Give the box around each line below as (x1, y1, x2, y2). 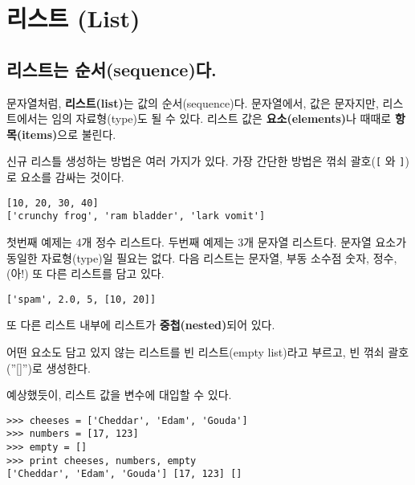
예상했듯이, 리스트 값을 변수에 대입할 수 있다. (6, 386, 232, 403)
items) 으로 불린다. (22, 125, 116, 142)
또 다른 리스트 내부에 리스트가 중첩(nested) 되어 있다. (6, 316, 275, 333)
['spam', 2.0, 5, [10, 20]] (6, 293, 157, 305)
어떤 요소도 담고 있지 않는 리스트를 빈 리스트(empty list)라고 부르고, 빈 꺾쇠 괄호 (6, 343, 409, 360)
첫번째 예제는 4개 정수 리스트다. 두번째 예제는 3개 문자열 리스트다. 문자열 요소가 (6, 233, 407, 250)
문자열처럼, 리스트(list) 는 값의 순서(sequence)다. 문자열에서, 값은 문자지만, (6, 94, 379, 111)
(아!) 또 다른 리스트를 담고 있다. (6, 265, 165, 282)
